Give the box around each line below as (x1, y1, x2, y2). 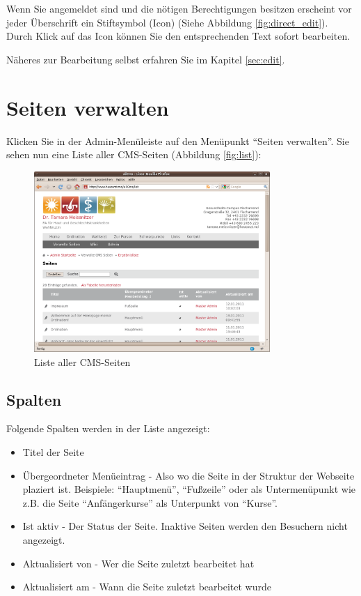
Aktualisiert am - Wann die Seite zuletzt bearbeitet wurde (22, 579, 271, 594)
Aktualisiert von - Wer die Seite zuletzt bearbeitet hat (22, 556, 255, 570)
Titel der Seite (22, 445, 84, 459)
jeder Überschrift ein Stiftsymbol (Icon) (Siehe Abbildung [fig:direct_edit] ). (6, 15, 328, 29)
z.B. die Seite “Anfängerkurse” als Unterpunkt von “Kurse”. (22, 495, 278, 510)
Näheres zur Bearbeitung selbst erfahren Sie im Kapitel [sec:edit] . (6, 52, 285, 66)
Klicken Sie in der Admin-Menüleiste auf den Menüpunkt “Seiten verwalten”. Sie (6, 133, 349, 148)
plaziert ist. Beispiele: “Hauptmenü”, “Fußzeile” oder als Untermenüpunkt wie (22, 482, 356, 496)
